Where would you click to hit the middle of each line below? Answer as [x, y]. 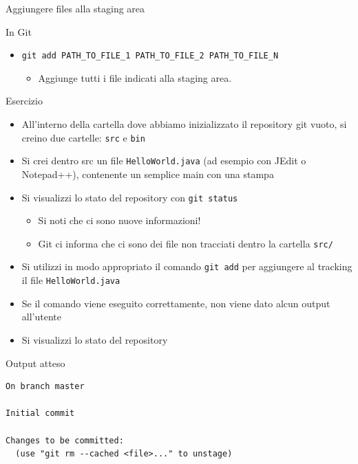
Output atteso [35, 363]
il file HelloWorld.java [71, 280]
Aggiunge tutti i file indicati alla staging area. [135, 77]
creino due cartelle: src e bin [83, 137]
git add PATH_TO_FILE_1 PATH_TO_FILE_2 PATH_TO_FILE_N [150, 56]
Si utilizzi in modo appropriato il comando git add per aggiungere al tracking [187, 266]
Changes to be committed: [65, 440]
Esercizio [24, 101]
